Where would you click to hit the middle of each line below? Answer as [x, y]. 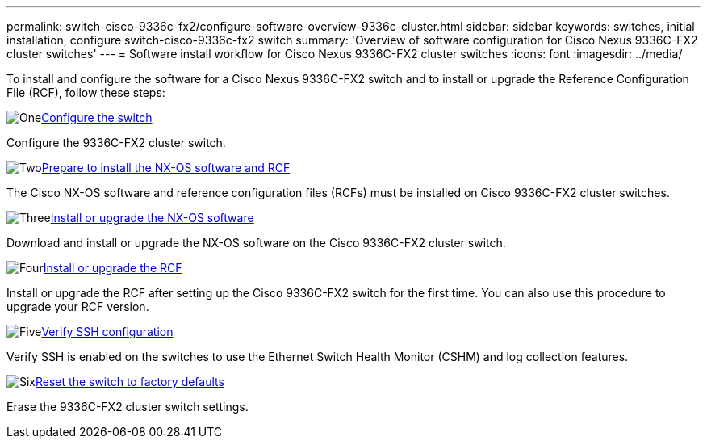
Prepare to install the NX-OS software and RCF [166, 168]
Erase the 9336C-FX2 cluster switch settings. [128, 407]
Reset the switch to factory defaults [130, 382]
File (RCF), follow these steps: [86, 92]
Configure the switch [97, 118]
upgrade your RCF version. [78, 306]
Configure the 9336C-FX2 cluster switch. [116, 143]
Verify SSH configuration [107, 332]
